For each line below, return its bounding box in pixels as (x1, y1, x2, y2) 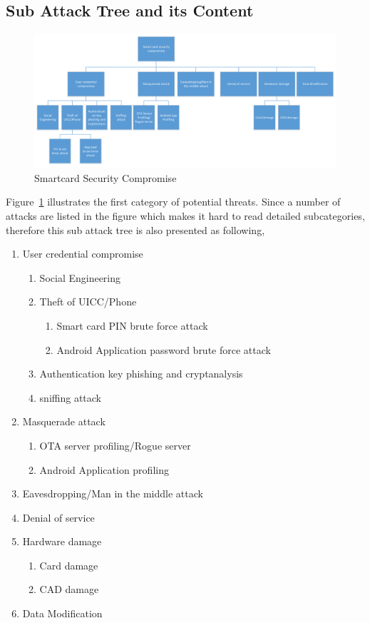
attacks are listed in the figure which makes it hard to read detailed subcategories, (6, 208, 365, 223)
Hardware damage (22, 534, 102, 549)
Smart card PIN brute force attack (56, 318, 208, 333)
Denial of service (22, 510, 95, 525)
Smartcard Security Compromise (34, 170, 177, 185)
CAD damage (39, 582, 99, 597)
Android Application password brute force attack (56, 342, 271, 357)
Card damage (39, 557, 98, 572)
